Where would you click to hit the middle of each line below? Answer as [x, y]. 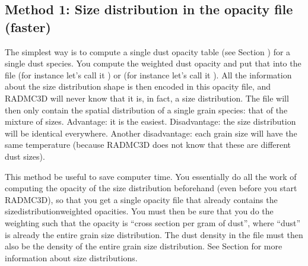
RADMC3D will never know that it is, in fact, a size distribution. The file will [147, 98]
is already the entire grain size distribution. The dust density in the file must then [154, 234]
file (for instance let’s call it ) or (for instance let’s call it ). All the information [148, 75]
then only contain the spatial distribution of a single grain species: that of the [146, 110]
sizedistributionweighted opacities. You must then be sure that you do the [139, 211]
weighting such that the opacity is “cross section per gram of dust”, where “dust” [153, 222]
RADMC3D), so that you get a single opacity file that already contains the [141, 199]
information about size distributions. [71, 257]
